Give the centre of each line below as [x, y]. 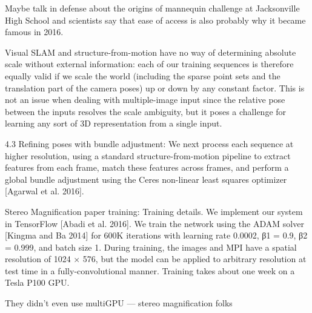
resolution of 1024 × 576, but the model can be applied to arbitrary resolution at [156, 259]
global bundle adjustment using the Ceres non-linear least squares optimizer [146, 179]
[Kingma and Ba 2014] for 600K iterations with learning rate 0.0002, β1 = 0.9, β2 [156, 235]
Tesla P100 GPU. [37, 282]
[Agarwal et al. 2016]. [45, 191]
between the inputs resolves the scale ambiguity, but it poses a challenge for [146, 111]
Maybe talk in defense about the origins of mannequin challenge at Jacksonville [152, 8]
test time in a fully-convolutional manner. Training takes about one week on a [150, 270]
